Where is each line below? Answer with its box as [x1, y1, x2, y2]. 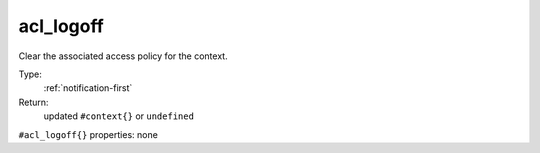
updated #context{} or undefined [43, 110, 195, 122]
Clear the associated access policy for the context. [18, 50, 229, 62]
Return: [18, 96, 49, 108]
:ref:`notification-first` [43, 82, 133, 94]
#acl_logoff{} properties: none [18, 128, 159, 140]
